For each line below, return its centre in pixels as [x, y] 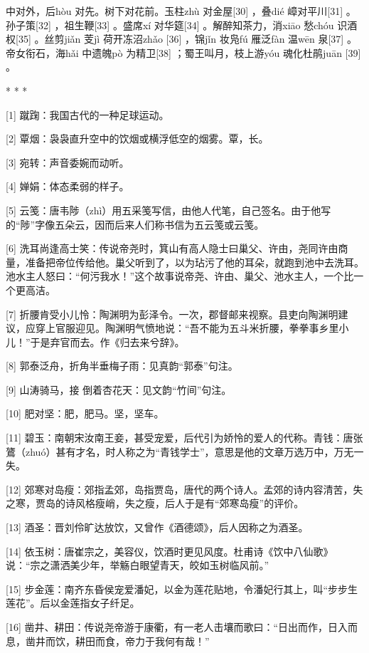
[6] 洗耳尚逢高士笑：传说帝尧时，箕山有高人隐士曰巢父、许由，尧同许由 [172, 248]
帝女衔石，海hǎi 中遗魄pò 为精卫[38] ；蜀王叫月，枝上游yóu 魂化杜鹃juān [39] [183, 52]
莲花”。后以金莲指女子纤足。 [73, 603]
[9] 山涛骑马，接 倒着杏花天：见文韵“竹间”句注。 [119, 389]
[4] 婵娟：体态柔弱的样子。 [68, 186]
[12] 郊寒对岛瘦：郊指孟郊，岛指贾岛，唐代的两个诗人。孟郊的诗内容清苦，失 [184, 489]
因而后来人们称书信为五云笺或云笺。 [180, 224]
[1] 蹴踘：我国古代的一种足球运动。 [87, 114]
